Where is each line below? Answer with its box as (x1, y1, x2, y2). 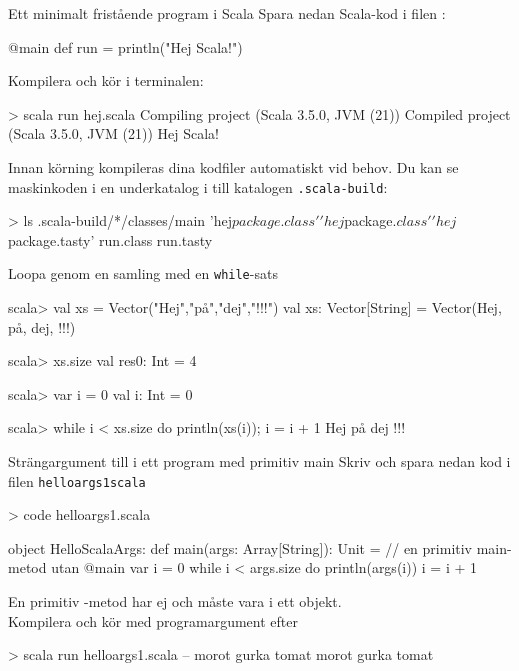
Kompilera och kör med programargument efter (8, 610, 298, 631)
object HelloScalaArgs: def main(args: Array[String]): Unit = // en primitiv (8, 537, 473, 558)
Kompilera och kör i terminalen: (8, 70, 204, 91)
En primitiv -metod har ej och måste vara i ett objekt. (8, 591, 342, 612)
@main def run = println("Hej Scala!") (8, 36, 243, 57)
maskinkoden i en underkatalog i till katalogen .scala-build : (8, 176, 388, 197)
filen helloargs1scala (8, 470, 146, 491)
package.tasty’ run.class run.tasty (8, 229, 213, 250)
